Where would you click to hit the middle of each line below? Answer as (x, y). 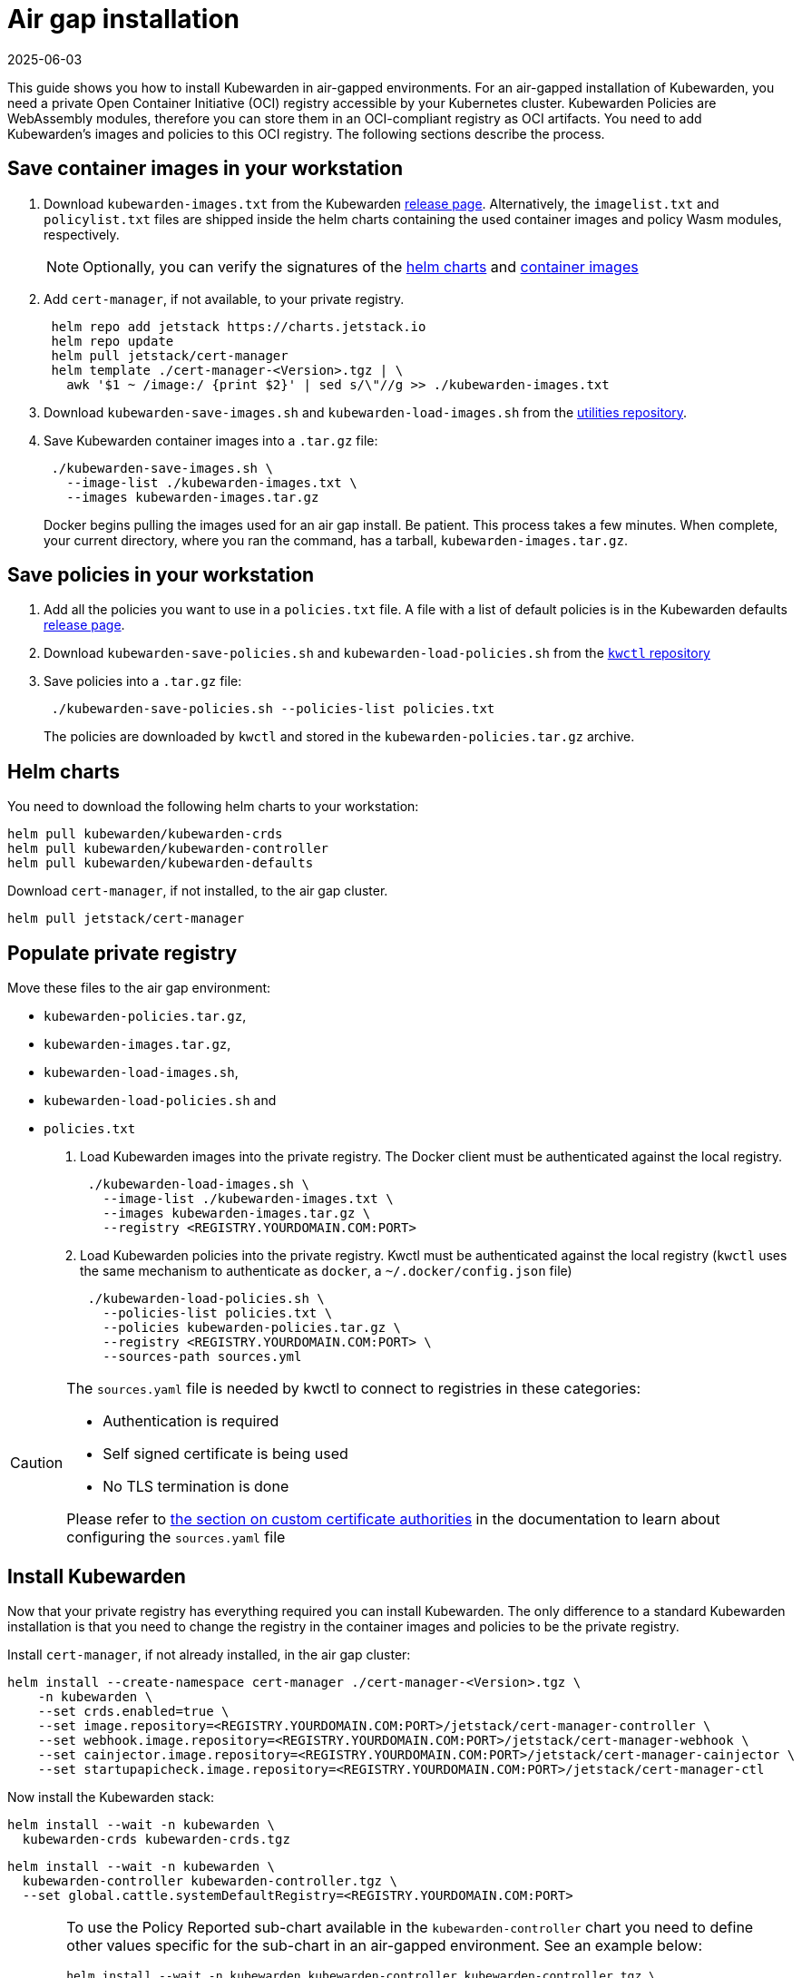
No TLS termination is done (196, 1487)
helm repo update (112, 341)
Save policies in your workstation (161, 575)
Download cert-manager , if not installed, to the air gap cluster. (198, 891)
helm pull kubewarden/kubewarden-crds (145, 834)
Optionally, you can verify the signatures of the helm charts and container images (361, 266)
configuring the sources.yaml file (176, 1537)
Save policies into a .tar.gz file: (143, 681)
